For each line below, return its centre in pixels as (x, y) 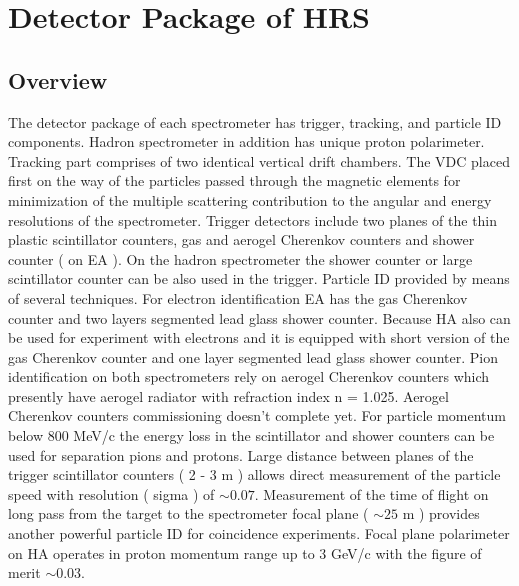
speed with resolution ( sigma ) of (111, 493)
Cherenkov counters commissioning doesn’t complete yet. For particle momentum (257, 415)
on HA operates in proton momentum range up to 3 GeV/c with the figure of (245, 552)
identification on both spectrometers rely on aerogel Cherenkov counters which (249, 376)
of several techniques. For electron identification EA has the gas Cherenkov (238, 297)
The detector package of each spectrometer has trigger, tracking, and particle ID (255, 121)
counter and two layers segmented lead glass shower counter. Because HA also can (259, 317)
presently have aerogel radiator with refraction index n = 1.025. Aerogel (228, 395)
